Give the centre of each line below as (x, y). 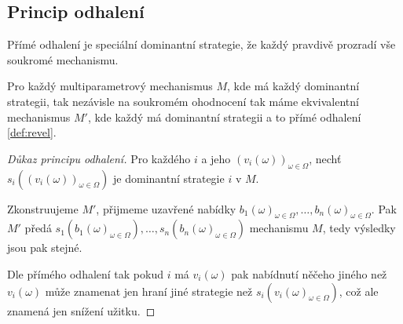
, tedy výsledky (359, 228)
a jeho (216, 158)
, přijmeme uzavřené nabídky (166, 208)
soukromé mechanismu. (63, 59)
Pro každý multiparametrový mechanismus (110, 86)
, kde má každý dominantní (293, 86)
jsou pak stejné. (45, 248)
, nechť (325, 158)
